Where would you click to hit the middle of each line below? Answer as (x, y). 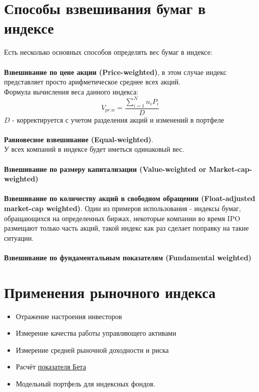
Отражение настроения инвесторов (69, 316)
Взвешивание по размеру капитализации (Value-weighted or (105, 169)
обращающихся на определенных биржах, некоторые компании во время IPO (122, 218)
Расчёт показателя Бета (51, 367)
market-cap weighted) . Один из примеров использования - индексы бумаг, (122, 208)
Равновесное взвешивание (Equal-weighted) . (79, 139)
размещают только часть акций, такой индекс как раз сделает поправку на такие (126, 228)
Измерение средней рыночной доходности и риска (92, 350)
